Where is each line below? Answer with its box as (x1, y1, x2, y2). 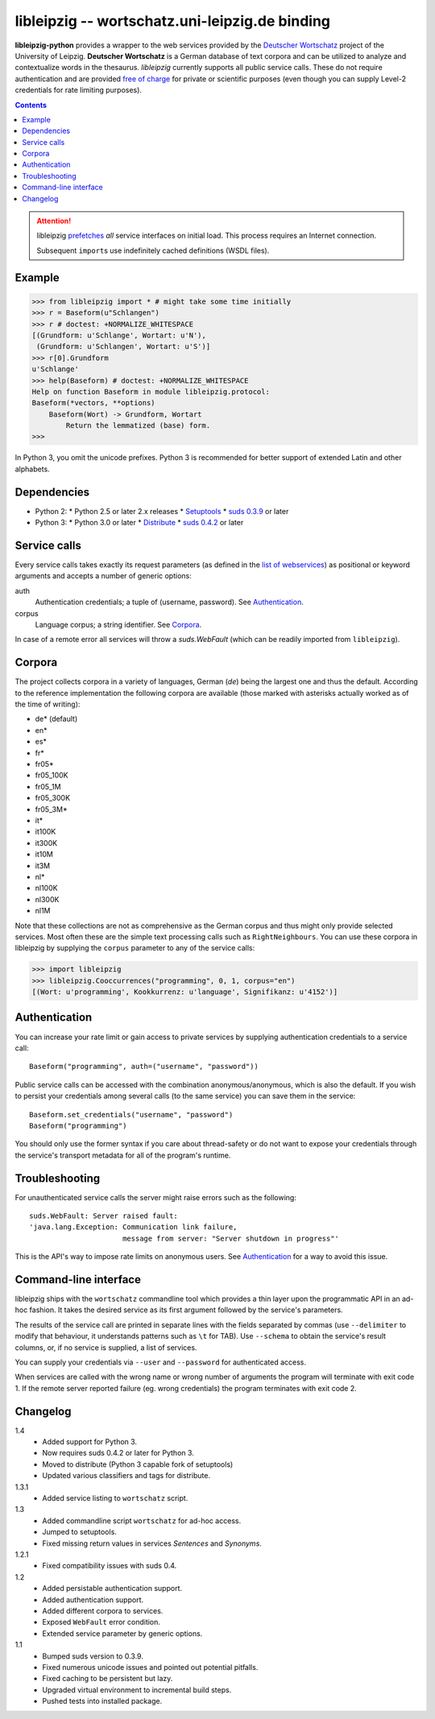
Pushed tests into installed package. (42, 1696, 163, 1706)
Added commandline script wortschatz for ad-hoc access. (42, 1515, 242, 1526)
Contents (14, 100, 48, 110)
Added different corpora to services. (42, 1605, 164, 1615)
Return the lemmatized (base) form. (65, 421, 211, 430)
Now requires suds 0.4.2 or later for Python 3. (42, 1448, 195, 1458)
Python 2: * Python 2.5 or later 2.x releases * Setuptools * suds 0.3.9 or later (35, 506, 289, 516)
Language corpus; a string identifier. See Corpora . (35, 620, 202, 630)
